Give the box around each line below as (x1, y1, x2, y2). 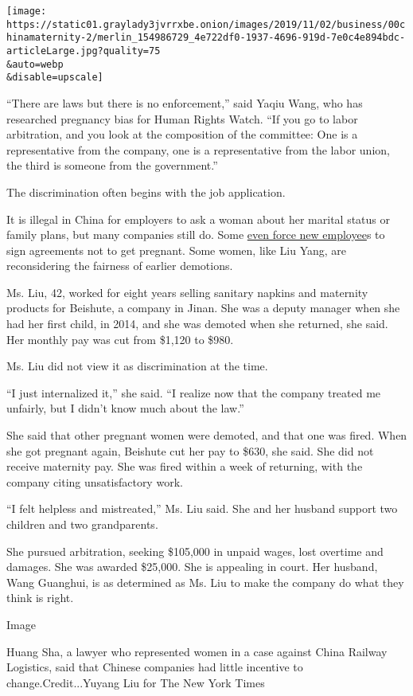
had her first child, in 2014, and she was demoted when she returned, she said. (6, 315, 388, 332)
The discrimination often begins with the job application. (6, 183, 286, 200)
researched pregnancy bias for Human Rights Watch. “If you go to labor (6, 110, 358, 127)
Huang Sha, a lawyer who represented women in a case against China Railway (6, 643, 388, 659)
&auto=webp (6, 58, 64, 70)
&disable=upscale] (6, 72, 103, 84)
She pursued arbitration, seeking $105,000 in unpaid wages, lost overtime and (6, 542, 384, 559)
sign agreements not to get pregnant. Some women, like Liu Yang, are (6, 241, 347, 258)
